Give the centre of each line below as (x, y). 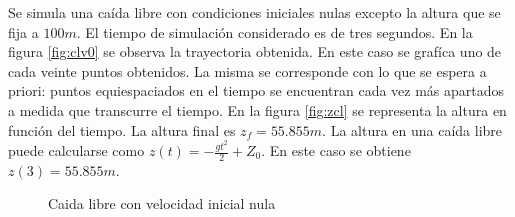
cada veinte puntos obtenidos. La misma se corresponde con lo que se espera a (247, 70)
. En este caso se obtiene (336, 150)
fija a (23, 31)
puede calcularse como (76, 150)
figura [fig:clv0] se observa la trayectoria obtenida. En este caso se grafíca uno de (255, 51)
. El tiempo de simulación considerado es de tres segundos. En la (274, 31)
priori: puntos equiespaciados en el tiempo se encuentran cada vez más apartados (256, 90)
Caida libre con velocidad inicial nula (162, 203)
